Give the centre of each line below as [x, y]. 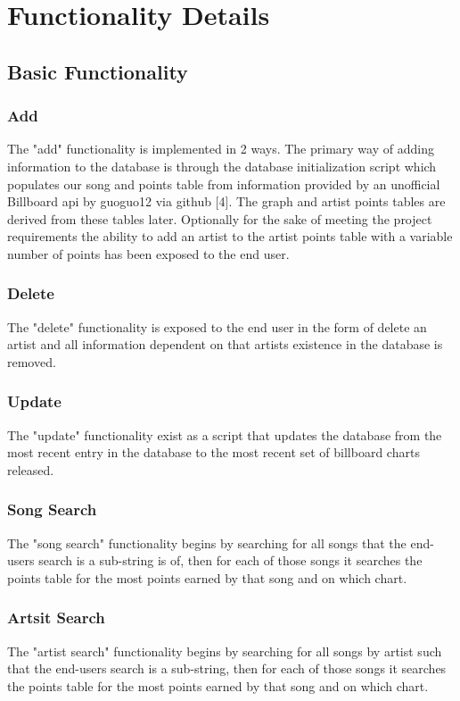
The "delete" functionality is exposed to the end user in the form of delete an [217, 326]
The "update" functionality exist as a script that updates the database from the [225, 434]
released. [31, 469]
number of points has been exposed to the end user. [148, 253]
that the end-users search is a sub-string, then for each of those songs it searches [227, 668]
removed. [32, 361]
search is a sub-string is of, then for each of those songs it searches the [230, 560]
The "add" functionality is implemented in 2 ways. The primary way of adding [221, 149]
